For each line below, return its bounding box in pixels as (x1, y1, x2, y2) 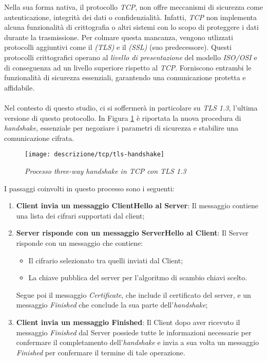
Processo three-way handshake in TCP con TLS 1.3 (25, 165, 186, 176)
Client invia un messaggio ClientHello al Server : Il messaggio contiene (16, 200, 259, 211)
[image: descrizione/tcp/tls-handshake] (25, 151, 165, 158)
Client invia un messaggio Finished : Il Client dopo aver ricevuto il (16, 316, 240, 327)
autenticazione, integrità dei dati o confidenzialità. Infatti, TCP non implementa (4, 11, 257, 22)
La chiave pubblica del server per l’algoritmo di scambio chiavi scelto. (28, 272, 247, 283)
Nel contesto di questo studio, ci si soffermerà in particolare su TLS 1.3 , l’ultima (4, 102, 258, 113)
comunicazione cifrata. (4, 132, 74, 143)
